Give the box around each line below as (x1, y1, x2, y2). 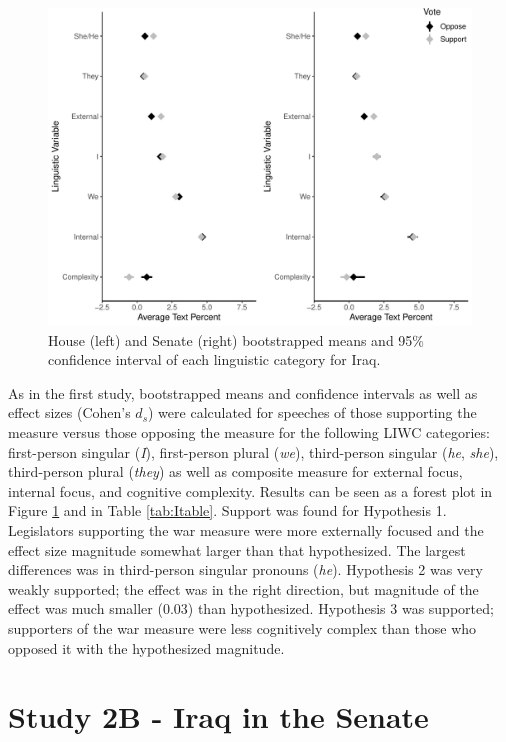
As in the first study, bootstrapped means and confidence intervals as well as (8, 382, 478, 403)
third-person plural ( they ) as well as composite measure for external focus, (8, 461, 463, 482)
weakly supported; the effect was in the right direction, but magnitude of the (8, 578, 479, 599)
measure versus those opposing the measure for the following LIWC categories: (8, 421, 490, 442)
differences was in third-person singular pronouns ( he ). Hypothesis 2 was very (8, 559, 483, 580)
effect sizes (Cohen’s (8, 402, 131, 423)
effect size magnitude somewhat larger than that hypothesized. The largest (8, 539, 466, 560)
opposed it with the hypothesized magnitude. (8, 637, 285, 658)
